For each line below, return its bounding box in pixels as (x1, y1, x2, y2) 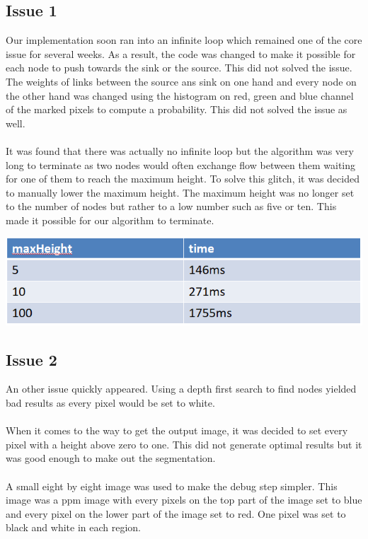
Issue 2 (6, 348, 57, 370)
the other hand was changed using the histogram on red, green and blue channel (6, 88, 354, 103)
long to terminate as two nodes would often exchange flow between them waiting (6, 157, 356, 172)
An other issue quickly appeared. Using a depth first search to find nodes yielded (6, 381, 357, 396)
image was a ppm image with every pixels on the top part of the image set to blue (6, 492, 362, 507)
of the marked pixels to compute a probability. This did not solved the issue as (6, 102, 347, 117)
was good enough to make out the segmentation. (6, 451, 216, 465)
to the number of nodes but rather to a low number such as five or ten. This (6, 199, 337, 214)
